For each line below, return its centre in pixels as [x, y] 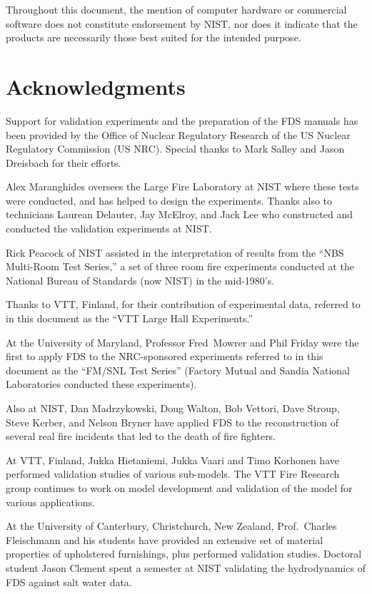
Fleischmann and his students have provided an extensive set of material [165, 539]
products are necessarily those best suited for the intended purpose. [154, 37]
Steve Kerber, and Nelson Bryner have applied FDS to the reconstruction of [172, 422]
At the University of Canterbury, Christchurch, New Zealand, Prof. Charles [171, 526]
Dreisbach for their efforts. [64, 162]
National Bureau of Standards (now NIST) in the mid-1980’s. [140, 280]
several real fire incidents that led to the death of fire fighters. [141, 436]
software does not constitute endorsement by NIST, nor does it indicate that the [182, 23]
